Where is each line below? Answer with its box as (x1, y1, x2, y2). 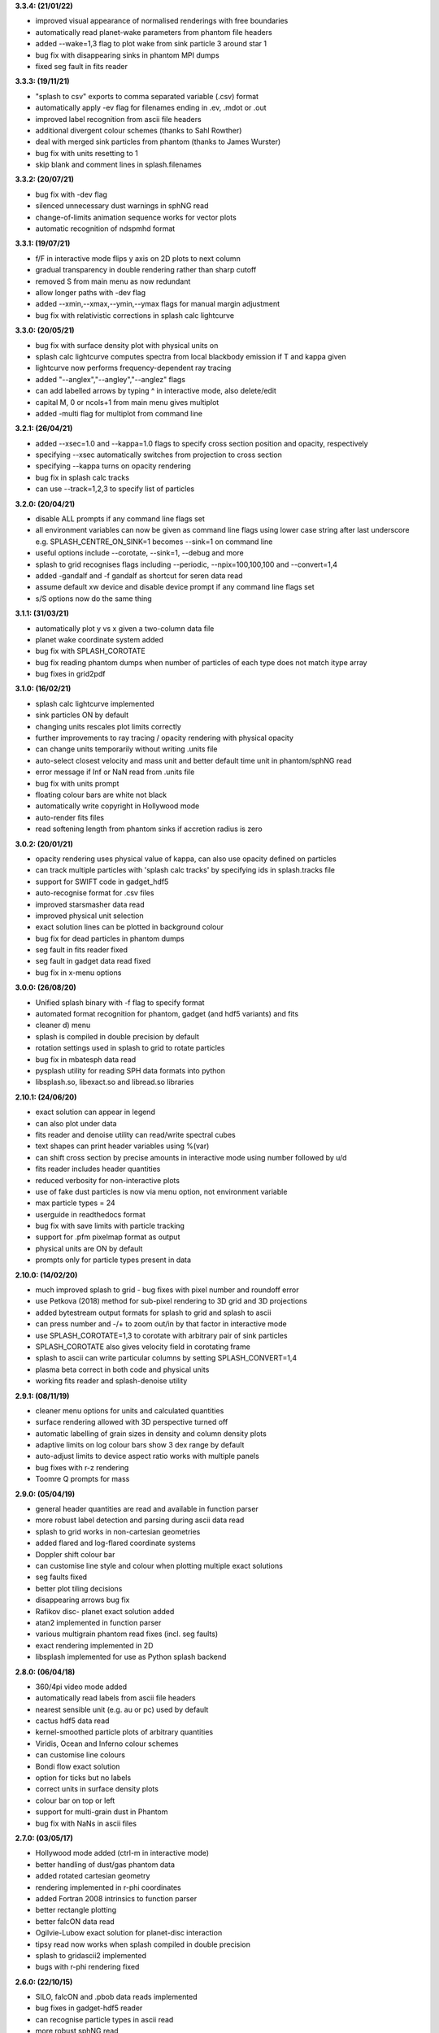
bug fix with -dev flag (35, 189, 107, 199)
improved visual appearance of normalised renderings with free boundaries (35, 16, 289, 26)
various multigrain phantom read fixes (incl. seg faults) (35, 1629, 219, 1639)
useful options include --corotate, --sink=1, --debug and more (35, 548, 244, 558)
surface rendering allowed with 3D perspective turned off (35, 1417, 228, 1427)
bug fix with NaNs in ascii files (35, 1818, 137, 1828)
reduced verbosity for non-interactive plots (35, 1175, 180, 1185)
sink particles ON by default (35, 710, 129, 720)
